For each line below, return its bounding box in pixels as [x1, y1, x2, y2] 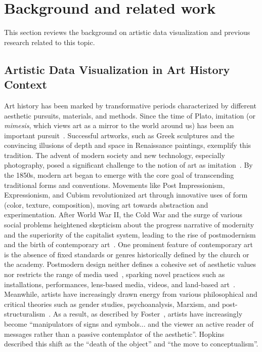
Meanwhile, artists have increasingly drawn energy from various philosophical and [4, 289, 257, 299]
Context [4, 76, 47, 92]
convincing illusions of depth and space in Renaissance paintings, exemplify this [4, 140, 251, 150]
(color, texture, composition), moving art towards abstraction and [4, 199, 208, 210]
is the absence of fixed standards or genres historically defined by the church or [4, 249, 249, 259]
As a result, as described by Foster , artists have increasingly [53, 308, 243, 319]
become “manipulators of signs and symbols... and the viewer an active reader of [4, 318, 254, 329]
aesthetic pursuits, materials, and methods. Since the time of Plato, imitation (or [4, 110, 255, 121]
